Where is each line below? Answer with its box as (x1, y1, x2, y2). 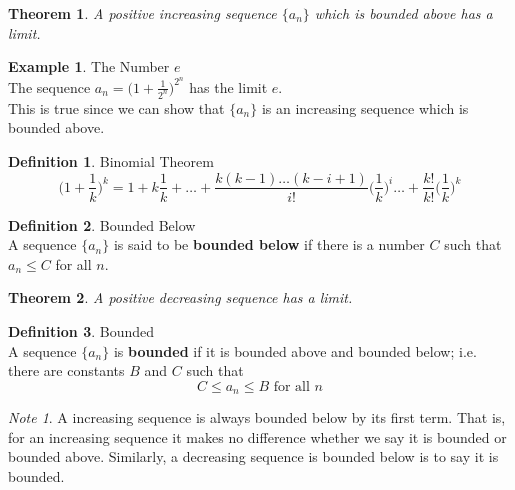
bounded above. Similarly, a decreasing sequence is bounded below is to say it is (8, 446, 499, 467)
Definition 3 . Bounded (8, 320, 155, 341)
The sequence (8, 76, 91, 97)
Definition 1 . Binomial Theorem (8, 150, 214, 171)
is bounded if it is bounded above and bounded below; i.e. (113, 340, 477, 361)
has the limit (189, 76, 268, 97)
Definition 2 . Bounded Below (8, 214, 196, 235)
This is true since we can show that (8, 97, 225, 118)
